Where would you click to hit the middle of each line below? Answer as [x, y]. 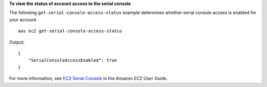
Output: [17, 42]
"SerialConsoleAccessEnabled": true [72, 60]
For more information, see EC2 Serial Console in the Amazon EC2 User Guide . [89, 79]
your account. [23, 19]
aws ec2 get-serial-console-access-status [70, 31]
